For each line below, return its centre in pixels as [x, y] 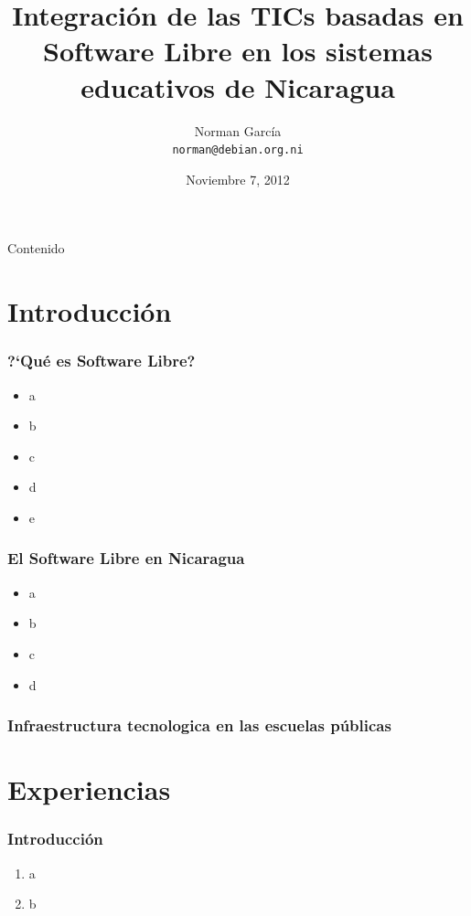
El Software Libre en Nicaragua [126, 558]
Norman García [238, 130]
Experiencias [89, 789]
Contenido [36, 248]
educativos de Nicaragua [238, 86]
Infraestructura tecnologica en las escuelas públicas [199, 725]
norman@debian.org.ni [238, 150]
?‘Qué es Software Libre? [102, 361]
